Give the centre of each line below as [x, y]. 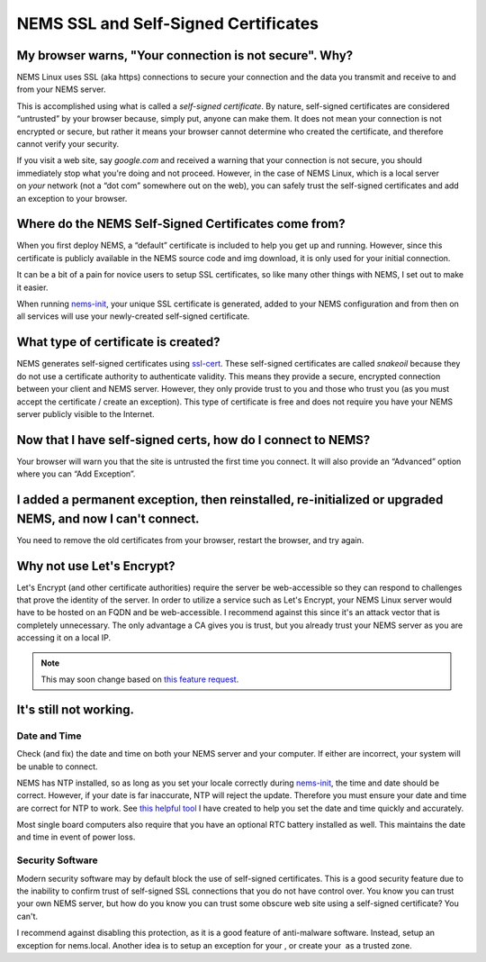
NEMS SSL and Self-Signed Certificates [168, 23]
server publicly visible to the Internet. [85, 413]
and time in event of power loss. [76, 837]
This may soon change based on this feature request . [140, 679]
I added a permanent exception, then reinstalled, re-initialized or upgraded [230, 500]
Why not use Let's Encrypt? [96, 566]
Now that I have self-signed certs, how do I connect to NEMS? [193, 440]
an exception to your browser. [72, 198]
